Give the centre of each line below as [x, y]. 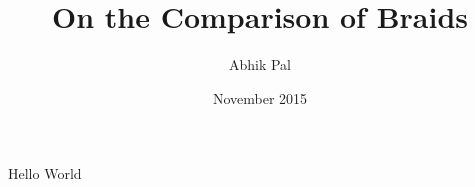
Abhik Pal [260, 64]
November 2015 [260, 97]
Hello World [45, 173]
